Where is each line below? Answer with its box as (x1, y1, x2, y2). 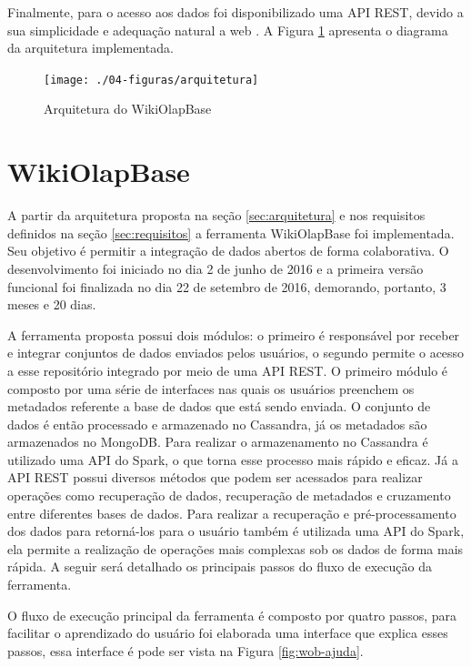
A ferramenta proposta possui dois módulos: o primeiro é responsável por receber (7, 325, 460, 344)
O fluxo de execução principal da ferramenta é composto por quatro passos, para (7, 605, 457, 624)
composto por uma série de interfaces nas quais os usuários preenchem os (7, 379, 415, 398)
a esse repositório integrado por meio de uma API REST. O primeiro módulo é (7, 360, 448, 379)
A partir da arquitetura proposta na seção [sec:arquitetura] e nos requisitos (7, 206, 426, 225)
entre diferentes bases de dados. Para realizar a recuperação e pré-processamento (7, 503, 456, 522)
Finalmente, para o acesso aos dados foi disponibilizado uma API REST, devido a (7, 3, 464, 21)
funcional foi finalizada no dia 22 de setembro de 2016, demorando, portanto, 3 (7, 277, 446, 296)
